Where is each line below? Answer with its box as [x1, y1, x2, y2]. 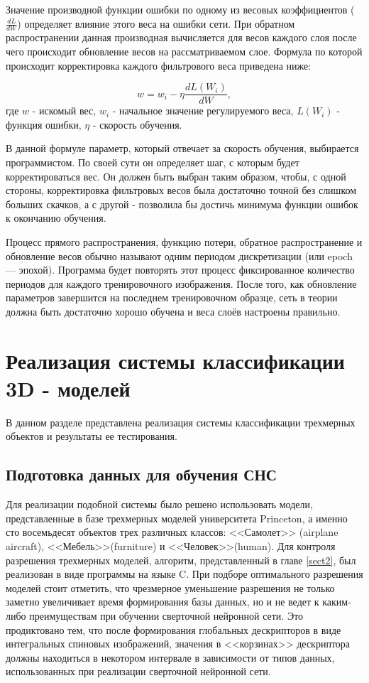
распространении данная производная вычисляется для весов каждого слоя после [6, 30, 357, 45]
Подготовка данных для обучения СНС [6, 463, 277, 485]
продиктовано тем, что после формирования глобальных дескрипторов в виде [6, 622, 341, 637]
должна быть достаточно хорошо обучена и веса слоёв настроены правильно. [6, 303, 341, 318]
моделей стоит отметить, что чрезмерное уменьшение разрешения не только [6, 580, 335, 595]
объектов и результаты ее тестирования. [6, 429, 177, 443]
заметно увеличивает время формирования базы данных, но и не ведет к [6, 594, 319, 609]
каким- [322, 594, 351, 609]
